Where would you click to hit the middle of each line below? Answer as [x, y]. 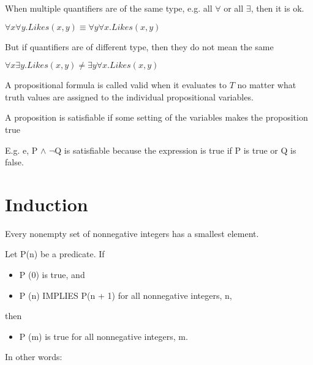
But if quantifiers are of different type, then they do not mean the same [139, 46]
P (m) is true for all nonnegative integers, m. [104, 336]
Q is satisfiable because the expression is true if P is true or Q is [175, 150]
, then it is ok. [277, 8]
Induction [47, 204]
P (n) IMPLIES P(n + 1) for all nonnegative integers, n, [126, 295]
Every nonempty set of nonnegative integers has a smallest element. [132, 233]
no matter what [267, 85]
